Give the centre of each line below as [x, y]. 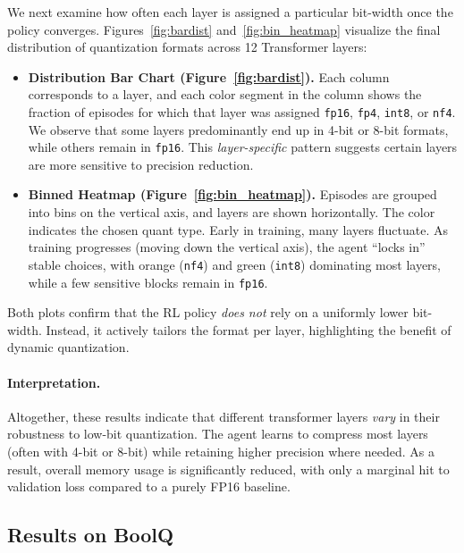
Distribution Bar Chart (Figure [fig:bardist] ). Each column [209, 76]
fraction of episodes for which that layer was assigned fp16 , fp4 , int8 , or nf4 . [242, 111]
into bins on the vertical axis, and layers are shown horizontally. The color [232, 212]
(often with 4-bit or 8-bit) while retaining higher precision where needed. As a [221, 451]
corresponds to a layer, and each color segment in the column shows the [225, 94]
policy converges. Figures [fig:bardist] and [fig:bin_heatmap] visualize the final [224, 29]
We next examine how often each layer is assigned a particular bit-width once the [230, 12]
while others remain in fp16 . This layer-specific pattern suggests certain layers [243, 147]
